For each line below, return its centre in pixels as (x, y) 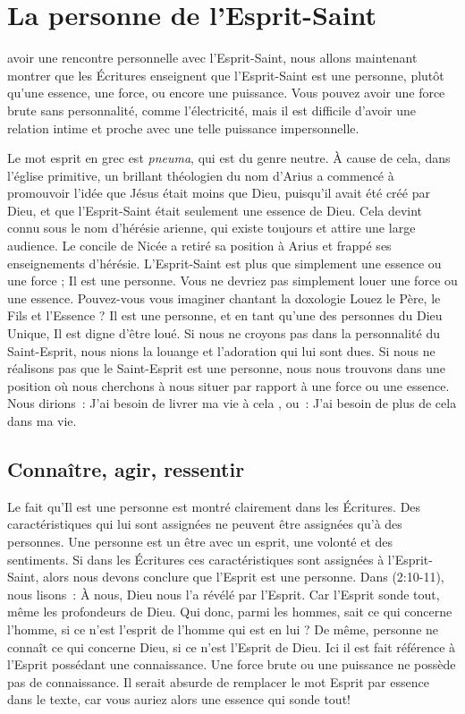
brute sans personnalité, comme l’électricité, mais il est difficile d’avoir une (212, 110)
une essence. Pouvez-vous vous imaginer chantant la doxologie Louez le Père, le (224, 297)
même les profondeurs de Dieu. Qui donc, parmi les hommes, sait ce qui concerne (230, 612)
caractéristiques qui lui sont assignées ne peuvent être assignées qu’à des (205, 524)
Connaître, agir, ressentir (126, 468)
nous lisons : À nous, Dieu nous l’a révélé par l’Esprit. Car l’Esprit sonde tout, (224, 594)
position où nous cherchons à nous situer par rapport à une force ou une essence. (228, 385)
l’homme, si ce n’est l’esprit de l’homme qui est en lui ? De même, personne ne (223, 629)
